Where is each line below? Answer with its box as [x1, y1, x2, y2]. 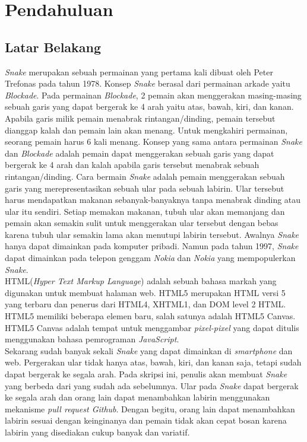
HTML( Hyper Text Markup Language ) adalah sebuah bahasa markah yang [5, 275, 277, 287]
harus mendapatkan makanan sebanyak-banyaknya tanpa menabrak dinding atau [5, 193, 301, 206]
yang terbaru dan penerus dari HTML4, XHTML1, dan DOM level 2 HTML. [5, 298, 286, 310]
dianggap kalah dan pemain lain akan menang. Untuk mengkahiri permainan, [5, 123, 288, 136]
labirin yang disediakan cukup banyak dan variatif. [5, 425, 190, 438]
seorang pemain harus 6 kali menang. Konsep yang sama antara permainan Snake [5, 135, 302, 148]
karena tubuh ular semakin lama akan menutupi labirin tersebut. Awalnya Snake [5, 228, 299, 240]
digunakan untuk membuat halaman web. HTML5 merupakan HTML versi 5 [5, 286, 286, 298]
